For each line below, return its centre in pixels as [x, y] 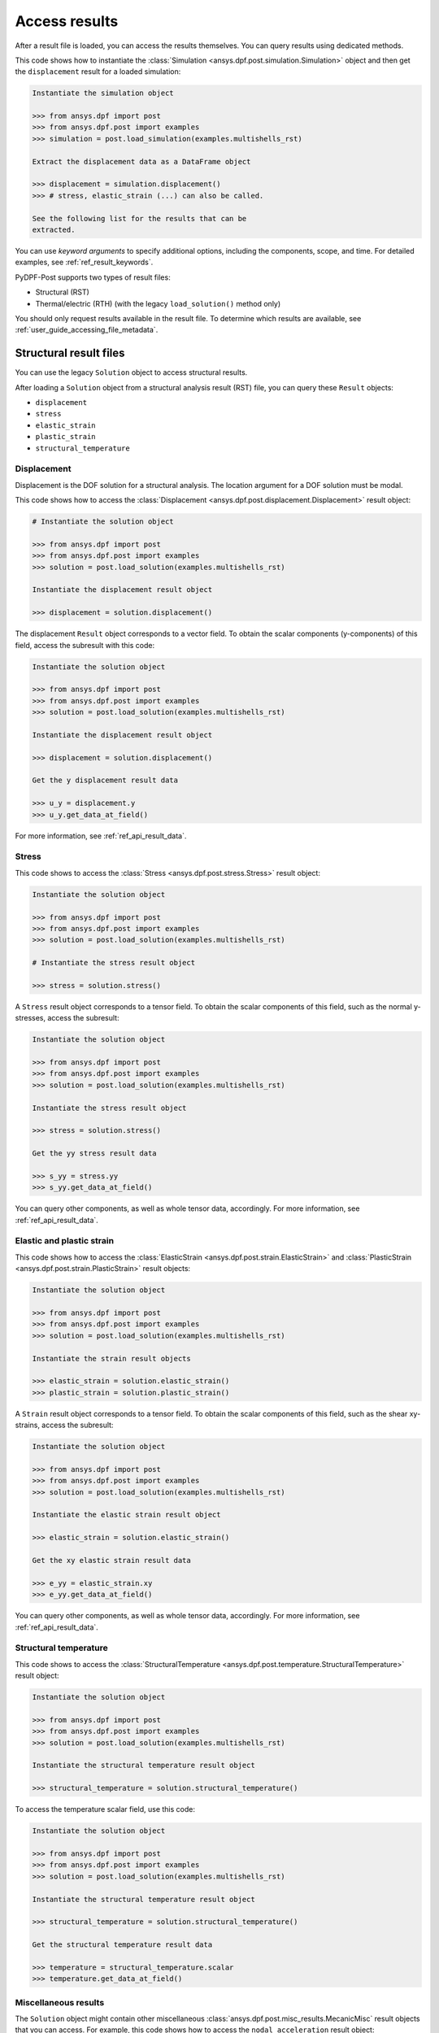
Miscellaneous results [60, 2002]
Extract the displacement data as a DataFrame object [141, 161]
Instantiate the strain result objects [111, 1358]
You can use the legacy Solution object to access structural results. [131, 372]
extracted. [54, 230]
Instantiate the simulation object [103, 93]
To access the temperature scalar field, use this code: [105, 1809]
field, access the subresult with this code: [85, 645]
